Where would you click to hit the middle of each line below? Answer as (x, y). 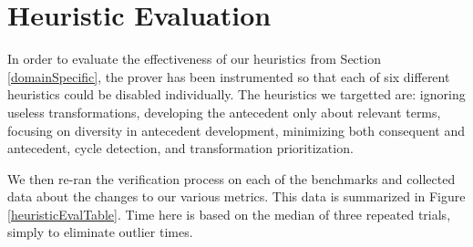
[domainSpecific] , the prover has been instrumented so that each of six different (229, 76)
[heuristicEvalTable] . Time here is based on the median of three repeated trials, (229, 214)
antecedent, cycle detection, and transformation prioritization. (180, 148)
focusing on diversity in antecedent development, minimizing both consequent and (236, 130)
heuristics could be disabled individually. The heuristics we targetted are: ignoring (236, 94)
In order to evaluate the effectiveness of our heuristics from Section (194, 59)
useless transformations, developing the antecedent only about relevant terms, (224, 112)
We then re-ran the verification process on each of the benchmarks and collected (231, 178)
